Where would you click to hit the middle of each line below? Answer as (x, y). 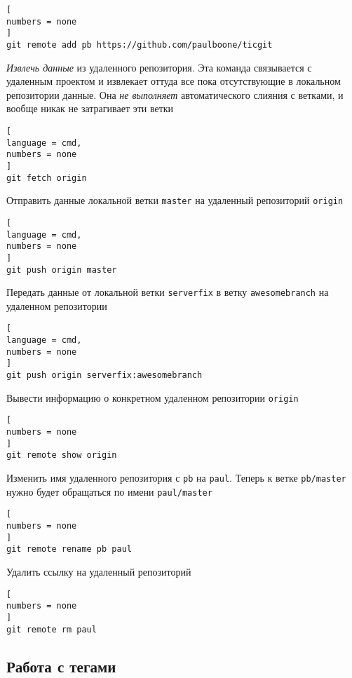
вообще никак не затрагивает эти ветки (90, 108)
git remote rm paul (52, 629)
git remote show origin (62, 455)
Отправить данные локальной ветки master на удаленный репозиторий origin (175, 200)
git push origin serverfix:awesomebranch (104, 375)
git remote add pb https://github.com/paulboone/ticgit (140, 45)
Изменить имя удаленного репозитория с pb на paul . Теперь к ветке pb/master (176, 478)
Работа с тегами (61, 666)
